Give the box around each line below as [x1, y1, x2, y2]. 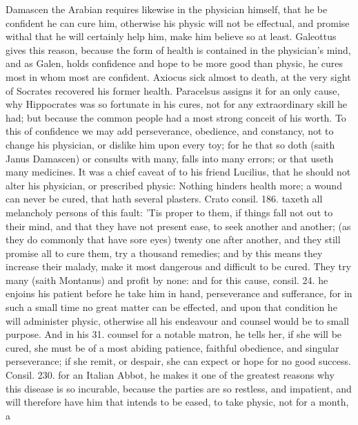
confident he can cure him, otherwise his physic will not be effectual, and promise [6, 15, 350, 30]
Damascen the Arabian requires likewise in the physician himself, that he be [6, 2, 328, 16]
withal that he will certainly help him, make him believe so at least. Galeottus [6, 29, 337, 44]
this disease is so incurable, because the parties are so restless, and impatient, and [6, 381, 352, 395]
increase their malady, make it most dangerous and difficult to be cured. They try [6, 259, 351, 274]
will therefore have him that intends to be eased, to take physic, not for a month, [6, 395, 349, 409]
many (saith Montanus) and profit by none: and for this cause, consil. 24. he [6, 272, 328, 287]
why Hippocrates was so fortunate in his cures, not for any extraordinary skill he [6, 97, 348, 111]
